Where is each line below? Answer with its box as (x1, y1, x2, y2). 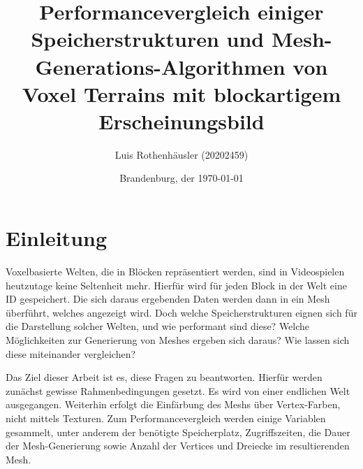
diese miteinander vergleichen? (6, 346, 136, 361)
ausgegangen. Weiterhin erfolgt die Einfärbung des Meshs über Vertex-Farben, (6, 397, 341, 412)
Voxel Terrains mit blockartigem (22, 79, 341, 108)
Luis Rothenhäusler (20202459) (114, 147, 249, 161)
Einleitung (6, 224, 108, 252)
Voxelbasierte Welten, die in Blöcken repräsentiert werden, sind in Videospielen (6, 264, 345, 278)
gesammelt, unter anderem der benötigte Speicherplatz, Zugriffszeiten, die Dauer (6, 424, 350, 439)
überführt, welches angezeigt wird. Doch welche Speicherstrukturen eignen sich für (6, 305, 357, 319)
